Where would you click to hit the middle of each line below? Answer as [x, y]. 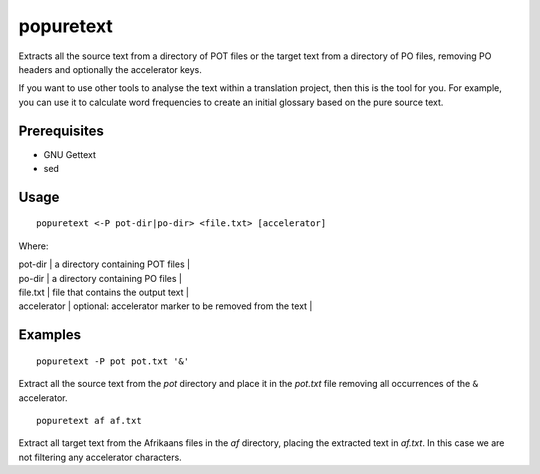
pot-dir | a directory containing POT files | [104, 264]
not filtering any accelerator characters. [100, 457]
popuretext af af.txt [89, 420]
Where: [33, 246]
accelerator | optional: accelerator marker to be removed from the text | [165, 306]
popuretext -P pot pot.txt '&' [113, 361]
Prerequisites [61, 130]
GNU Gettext [70, 154]
